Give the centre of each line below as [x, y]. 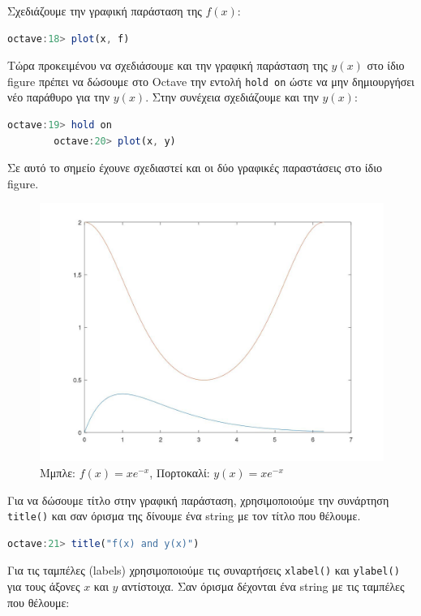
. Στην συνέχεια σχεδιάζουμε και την [232, 97]
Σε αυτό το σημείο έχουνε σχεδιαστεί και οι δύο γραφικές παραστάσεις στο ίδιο [195, 168]
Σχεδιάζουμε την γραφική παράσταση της [105, 11]
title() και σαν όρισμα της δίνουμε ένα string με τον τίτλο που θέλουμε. [184, 516]
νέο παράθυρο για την [59, 97]
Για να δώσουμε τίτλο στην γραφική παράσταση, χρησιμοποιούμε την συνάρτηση [198, 500]
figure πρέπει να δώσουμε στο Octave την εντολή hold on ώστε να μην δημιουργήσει [211, 81]
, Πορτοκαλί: [180, 472]
